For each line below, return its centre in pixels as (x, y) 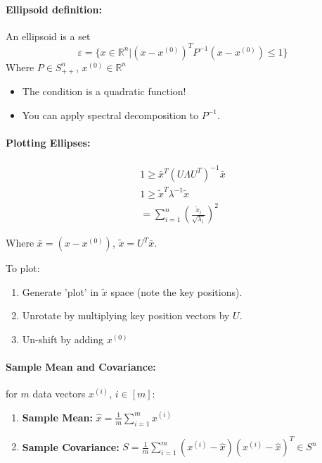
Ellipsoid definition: (54, 9)
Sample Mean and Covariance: (81, 367)
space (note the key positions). (176, 291)
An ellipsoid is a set (48, 36)
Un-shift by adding (63, 339)
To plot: (23, 268)
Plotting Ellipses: (48, 143)
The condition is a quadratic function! (104, 91)
